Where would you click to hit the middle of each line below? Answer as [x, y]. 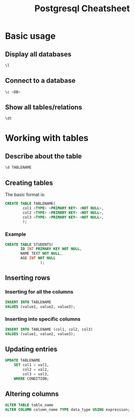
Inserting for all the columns [39, 292]
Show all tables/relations [44, 107]
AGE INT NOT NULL [38, 258]
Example [16, 234]
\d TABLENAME [18, 168]
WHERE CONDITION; [32, 379]
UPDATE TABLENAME [23, 361]
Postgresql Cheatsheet [82, 9]
